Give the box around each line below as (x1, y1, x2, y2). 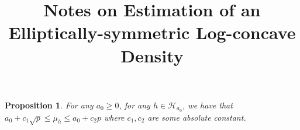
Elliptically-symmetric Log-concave (8, 20, 296, 44)
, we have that (182, 99, 233, 111)
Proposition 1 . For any (5, 99, 94, 111)
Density (120, 43, 184, 67)
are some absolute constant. (147, 111, 246, 123)
